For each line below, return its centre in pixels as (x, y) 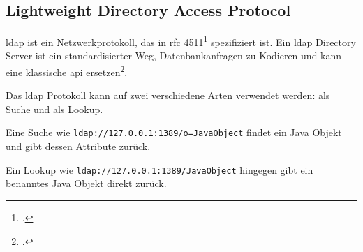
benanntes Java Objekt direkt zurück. (86, 183)
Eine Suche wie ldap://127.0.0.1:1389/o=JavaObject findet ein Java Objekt (174, 132)
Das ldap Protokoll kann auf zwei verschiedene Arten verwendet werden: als (168, 95)
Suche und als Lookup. (54, 109)
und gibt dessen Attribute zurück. (78, 146)
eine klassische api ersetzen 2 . (67, 71)
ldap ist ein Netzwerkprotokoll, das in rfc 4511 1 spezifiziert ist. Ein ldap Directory (181, 41)
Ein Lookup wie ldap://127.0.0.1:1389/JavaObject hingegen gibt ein (160, 169)
